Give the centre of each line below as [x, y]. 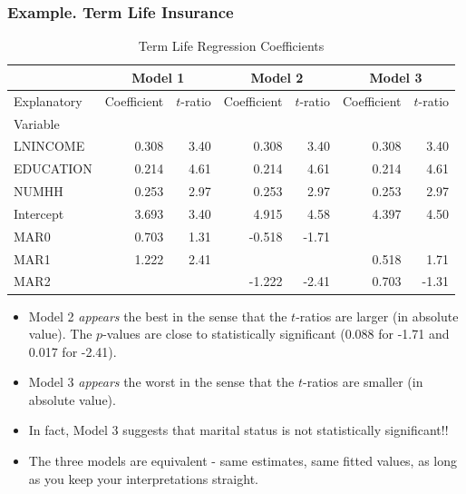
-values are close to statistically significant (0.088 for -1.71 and [276, 334]
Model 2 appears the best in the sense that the [158, 316]
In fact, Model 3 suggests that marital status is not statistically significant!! [238, 430]
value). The [60, 334]
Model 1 [158, 77]
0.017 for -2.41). [73, 351]
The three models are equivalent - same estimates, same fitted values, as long [243, 461]
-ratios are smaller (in [363, 382]
